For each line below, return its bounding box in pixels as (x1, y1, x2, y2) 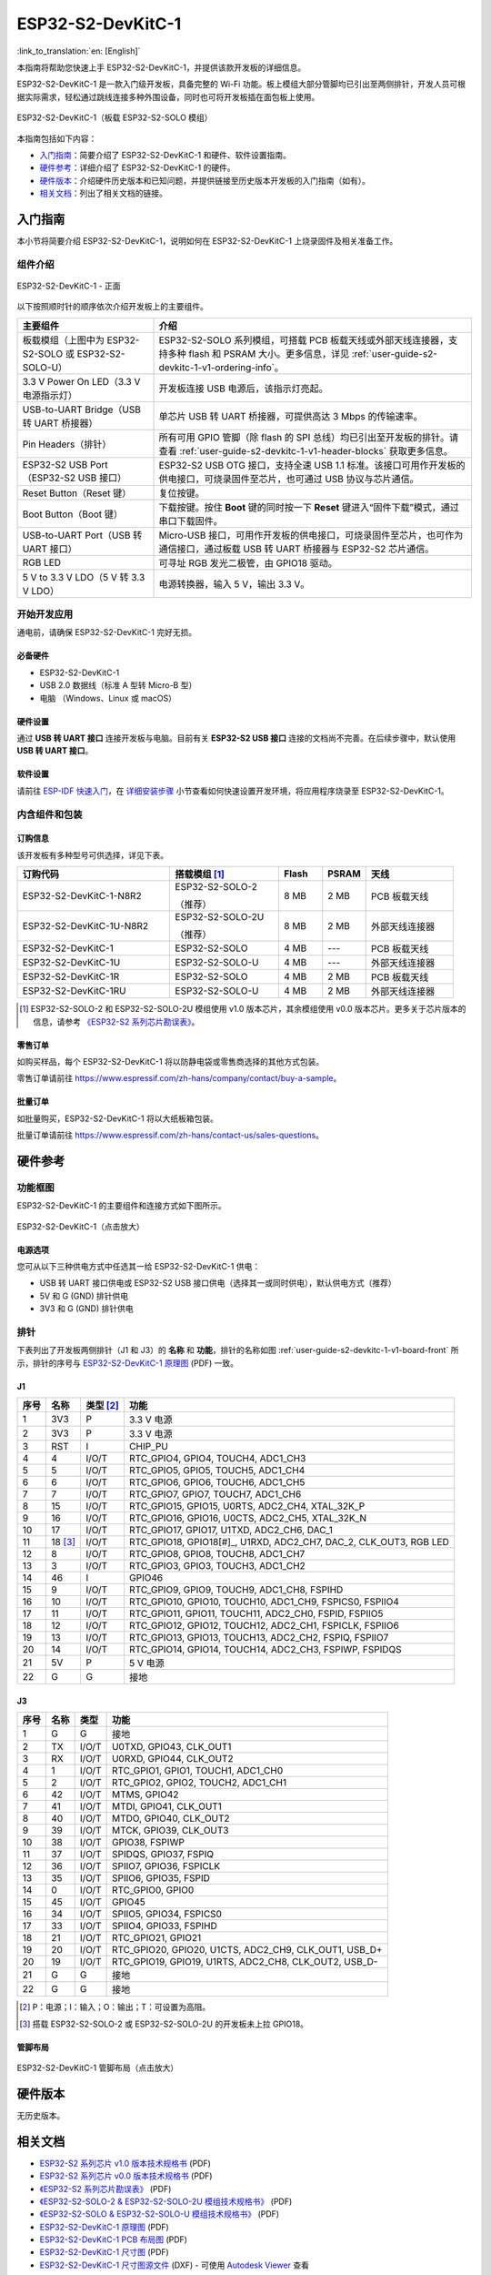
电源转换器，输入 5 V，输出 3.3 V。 (158, 578, 310, 591)
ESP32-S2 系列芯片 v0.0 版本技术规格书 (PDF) (39, 2170, 213, 2181)
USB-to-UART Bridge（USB (22, 403, 141, 416)
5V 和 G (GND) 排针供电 (39, 1290, 129, 1301)
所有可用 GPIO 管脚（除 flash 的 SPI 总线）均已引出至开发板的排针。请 (158, 430, 459, 443)
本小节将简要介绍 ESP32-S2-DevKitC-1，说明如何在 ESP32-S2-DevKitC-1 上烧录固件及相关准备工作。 (16, 235, 398, 246)
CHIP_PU (128, 1441, 168, 1453)
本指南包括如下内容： (16, 133, 97, 144)
